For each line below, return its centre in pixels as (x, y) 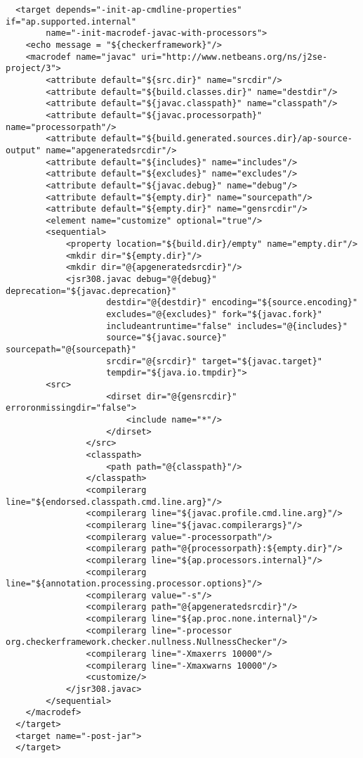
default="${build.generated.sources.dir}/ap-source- (227, 139)
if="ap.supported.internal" (71, 21)
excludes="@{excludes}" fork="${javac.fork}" (214, 315)
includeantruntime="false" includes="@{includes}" (227, 326)
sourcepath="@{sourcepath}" (71, 350)
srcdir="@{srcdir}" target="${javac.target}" (214, 361)
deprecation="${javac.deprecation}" (91, 291)
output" (24, 150)
